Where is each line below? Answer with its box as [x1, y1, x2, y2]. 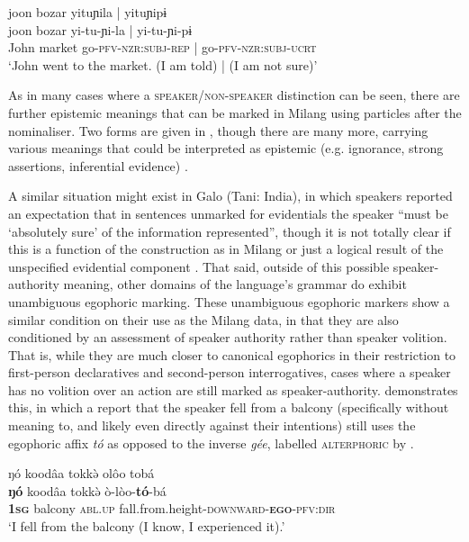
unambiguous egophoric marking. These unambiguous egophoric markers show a [8, 292, 450, 311]
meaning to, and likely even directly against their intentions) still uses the [8, 416, 416, 435]
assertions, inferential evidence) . [8, 156, 188, 175]
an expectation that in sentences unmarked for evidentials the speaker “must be [8, 203, 448, 222]
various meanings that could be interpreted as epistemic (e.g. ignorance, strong [8, 139, 444, 158]
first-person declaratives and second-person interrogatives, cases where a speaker [8, 363, 451, 382]
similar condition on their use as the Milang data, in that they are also [8, 310, 399, 329]
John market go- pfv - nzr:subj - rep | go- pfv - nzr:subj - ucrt [8, 38, 317, 57]
